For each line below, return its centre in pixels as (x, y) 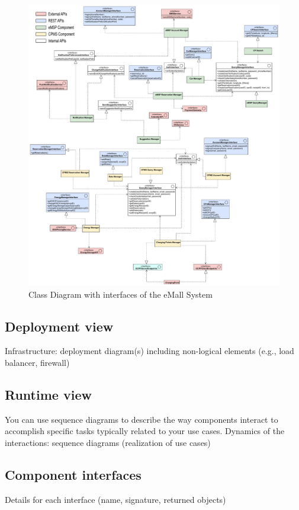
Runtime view (48, 394)
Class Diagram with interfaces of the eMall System (120, 294)
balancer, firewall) (37, 362)
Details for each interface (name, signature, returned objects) (115, 499)
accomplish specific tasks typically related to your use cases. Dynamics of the (145, 431)
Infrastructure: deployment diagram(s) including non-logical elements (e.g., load (149, 351)
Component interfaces (73, 474)
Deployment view (59, 326)
